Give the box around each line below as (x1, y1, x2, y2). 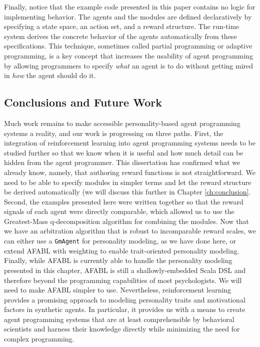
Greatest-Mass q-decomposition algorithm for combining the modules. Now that (4, 215, 249, 226)
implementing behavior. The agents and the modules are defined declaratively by (4, 11, 252, 21)
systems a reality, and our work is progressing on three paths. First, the (4, 127, 223, 138)
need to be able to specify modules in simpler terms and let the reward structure (4, 176, 251, 187)
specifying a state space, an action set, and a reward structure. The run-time (4, 21, 239, 31)
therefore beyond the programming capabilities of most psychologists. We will (4, 274, 242, 285)
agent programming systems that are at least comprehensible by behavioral (4, 313, 234, 324)
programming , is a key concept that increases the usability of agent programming (4, 50, 253, 60)
